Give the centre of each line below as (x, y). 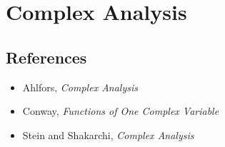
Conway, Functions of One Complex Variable (121, 111)
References (46, 57)
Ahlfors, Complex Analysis (80, 87)
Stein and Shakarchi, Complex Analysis (108, 135)
